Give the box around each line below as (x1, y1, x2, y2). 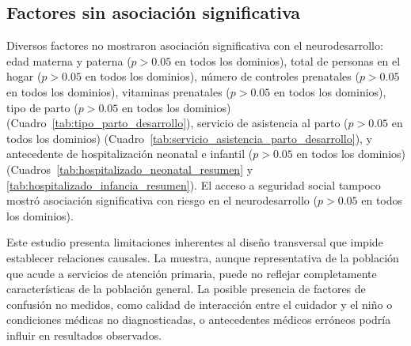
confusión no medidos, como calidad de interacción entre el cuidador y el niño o (6, 295, 393, 312)
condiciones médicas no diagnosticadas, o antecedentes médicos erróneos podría (6, 311, 391, 328)
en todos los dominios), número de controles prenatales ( (85, 68, 360, 85)
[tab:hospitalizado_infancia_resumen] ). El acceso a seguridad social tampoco (6, 176, 381, 193)
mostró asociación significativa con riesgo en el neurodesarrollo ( (6, 192, 318, 209)
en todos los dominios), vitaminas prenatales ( (6, 83, 230, 100)
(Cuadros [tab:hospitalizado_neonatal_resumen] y (6, 160, 253, 177)
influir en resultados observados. (6, 326, 162, 343)
